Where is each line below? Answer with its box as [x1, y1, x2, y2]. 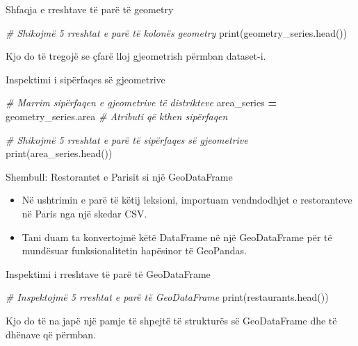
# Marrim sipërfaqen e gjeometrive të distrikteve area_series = [6, 95, 277, 110]
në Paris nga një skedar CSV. [22, 206, 147, 220]
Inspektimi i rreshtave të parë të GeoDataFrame [6, 266, 211, 281]
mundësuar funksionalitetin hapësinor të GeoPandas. [22, 243, 247, 258]
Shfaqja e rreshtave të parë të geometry [6, 2, 174, 16]
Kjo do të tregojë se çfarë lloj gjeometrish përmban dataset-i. [6, 49, 266, 63]
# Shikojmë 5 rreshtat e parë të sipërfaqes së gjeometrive [6, 132, 248, 147]
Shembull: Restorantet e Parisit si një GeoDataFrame [6, 169, 233, 183]
